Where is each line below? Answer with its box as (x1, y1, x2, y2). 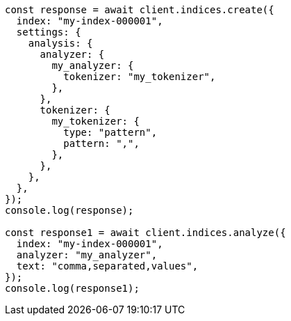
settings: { (16, 26, 81, 38)
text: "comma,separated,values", (16, 260, 199, 272)
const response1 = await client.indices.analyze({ (5, 227, 286, 238)
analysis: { (28, 38, 93, 49)
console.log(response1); (5, 283, 140, 294)
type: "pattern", (63, 127, 158, 138)
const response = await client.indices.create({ (5, 4, 274, 15)
